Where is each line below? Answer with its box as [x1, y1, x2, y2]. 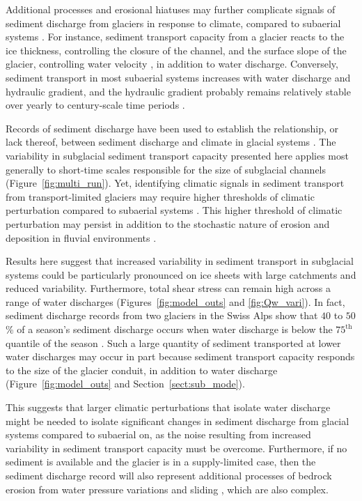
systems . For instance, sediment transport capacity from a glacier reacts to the [6, 29, 345, 44]
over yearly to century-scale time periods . [6, 98, 185, 112]
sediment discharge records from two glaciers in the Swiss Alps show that [6, 308, 318, 323]
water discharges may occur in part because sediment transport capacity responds [6, 349, 355, 364]
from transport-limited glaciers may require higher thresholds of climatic [6, 189, 315, 203]
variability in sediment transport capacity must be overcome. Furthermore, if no [6, 440, 347, 455]
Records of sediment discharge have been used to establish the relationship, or [6, 121, 339, 135]
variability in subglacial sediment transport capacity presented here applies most [6, 148, 349, 162]
